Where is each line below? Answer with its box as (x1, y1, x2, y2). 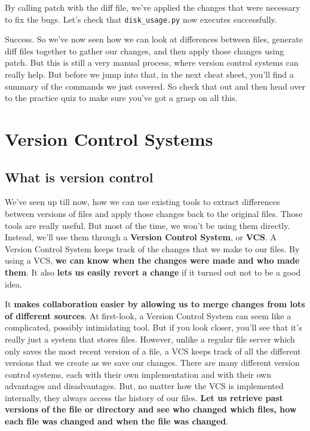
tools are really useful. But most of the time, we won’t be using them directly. (5, 219, 290, 231)
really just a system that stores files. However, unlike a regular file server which (5, 332, 295, 345)
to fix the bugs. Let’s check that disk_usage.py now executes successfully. (5, 13, 277, 25)
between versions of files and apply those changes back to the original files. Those (5, 207, 303, 219)
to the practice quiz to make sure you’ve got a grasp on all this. (5, 91, 238, 104)
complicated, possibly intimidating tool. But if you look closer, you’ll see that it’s (5, 321, 302, 334)
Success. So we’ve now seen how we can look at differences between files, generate (5, 33, 303, 45)
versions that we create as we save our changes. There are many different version (5, 356, 300, 369)
